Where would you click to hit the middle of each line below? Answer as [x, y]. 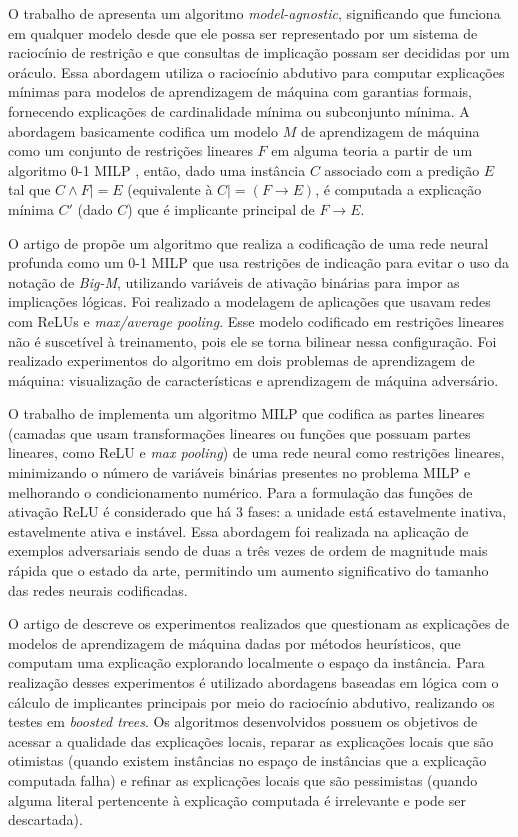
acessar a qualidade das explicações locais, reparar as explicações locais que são [251, 740]
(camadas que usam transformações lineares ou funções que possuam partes [239, 432]
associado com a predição [402, 169]
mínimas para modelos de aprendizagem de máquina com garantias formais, [240, 91]
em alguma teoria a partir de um [372, 150]
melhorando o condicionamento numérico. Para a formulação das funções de [240, 491]
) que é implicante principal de [221, 208]
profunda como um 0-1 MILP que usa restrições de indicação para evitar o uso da [258, 262]
